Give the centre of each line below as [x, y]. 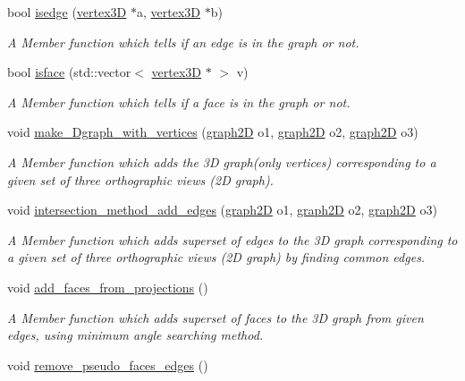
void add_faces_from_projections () [108, 287]
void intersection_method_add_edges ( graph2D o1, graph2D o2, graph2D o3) [222, 210]
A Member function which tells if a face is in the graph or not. [179, 102]
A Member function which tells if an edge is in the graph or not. [183, 42]
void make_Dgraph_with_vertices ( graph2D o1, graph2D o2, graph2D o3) [213, 132]
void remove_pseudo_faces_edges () [108, 364]
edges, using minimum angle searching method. [135, 335]
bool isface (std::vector [69, 72]
